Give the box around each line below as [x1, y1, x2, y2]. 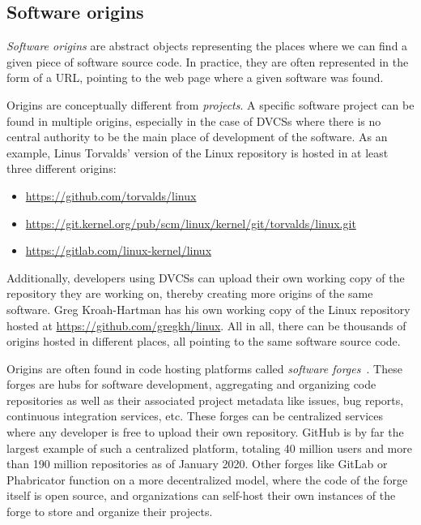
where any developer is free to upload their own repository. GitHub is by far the [6, 424, 404, 441]
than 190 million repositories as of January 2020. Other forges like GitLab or [6, 455, 388, 472]
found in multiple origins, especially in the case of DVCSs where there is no [6, 112, 381, 129]
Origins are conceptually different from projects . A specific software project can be [6, 96, 415, 113]
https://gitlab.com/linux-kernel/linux [25, 242, 212, 259]
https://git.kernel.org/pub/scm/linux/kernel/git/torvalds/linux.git [25, 214, 356, 231]
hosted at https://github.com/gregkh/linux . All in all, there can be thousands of [6, 316, 406, 334]
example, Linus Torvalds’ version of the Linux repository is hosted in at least [6, 144, 389, 161]
